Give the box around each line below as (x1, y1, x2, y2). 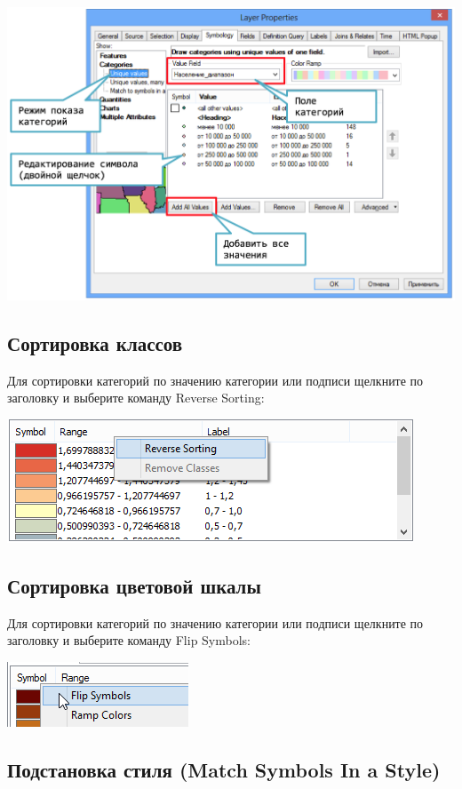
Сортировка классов (7, 330, 183, 357)
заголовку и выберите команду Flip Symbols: (7, 631, 251, 650)
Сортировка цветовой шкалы (7, 572, 261, 600)
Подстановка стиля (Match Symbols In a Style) (7, 756, 441, 784)
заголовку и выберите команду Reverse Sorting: (7, 388, 265, 407)
